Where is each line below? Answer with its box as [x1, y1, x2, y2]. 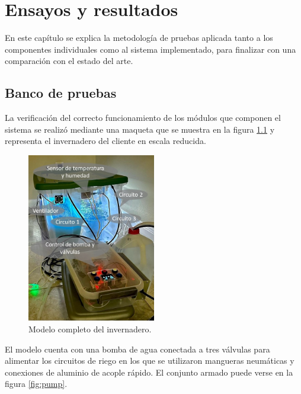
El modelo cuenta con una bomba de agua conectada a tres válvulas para [5, 342, 270, 355]
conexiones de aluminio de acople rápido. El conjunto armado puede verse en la [5, 366, 293, 378]
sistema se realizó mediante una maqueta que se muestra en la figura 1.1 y [5, 123, 275, 135]
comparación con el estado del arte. [5, 55, 133, 67]
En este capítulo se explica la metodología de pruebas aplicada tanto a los [5, 31, 273, 44]
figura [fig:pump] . [5, 377, 68, 390]
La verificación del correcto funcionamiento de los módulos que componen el [5, 111, 281, 124]
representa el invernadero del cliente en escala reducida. [5, 134, 206, 147]
